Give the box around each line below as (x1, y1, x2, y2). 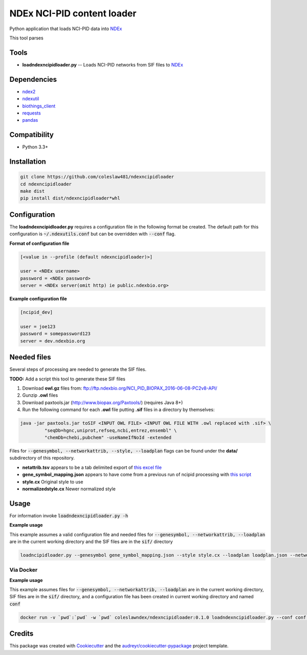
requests (22, 110, 41, 116)
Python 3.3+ (22, 144, 49, 150)
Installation (9, 157, 46, 166)
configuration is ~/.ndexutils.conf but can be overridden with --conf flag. (9, 231, 176, 237)
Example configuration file (9, 296, 68, 302)
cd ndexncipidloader (20, 181, 72, 187)
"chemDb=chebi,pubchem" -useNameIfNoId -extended (44, 435, 171, 440)
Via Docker (9, 567, 38, 574)
